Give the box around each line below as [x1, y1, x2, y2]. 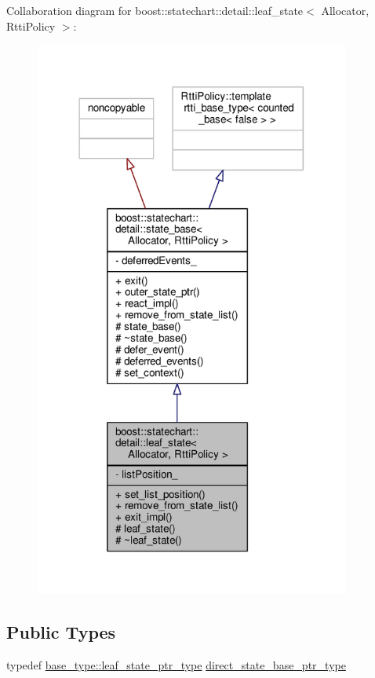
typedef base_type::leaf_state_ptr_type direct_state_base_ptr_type [6, 657, 346, 673]
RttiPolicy [6, 17, 56, 34]
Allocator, [321, 2, 370, 18]
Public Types [6, 620, 116, 644]
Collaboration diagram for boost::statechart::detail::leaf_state [6, 2, 304, 18]
